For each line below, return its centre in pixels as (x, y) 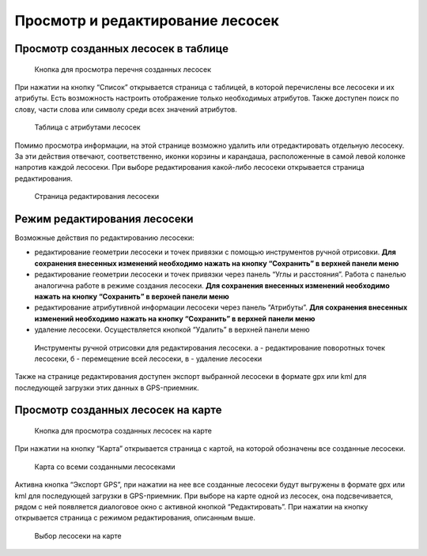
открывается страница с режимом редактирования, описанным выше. (135, 518)
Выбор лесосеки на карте (78, 535)
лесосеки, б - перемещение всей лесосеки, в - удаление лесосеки (148, 359)
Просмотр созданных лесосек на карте (118, 410)
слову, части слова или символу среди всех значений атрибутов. (126, 109)
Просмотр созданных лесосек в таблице (122, 49)
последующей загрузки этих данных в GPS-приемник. (107, 388)
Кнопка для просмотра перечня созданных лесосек (123, 69)
